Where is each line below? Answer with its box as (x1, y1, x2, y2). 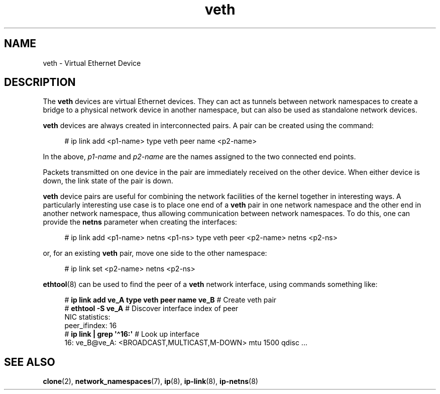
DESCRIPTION (4, 76, 76, 89)
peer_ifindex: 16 (64, 321, 117, 330)
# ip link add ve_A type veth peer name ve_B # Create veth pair (64, 295, 277, 305)
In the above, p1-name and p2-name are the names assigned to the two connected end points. (43, 152, 356, 161)
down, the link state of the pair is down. (43, 176, 173, 185)
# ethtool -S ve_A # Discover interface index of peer (64, 304, 239, 313)
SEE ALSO (4, 355, 55, 368)
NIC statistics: (64, 313, 111, 322)
